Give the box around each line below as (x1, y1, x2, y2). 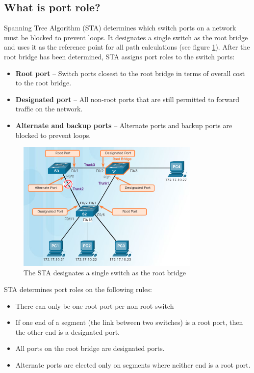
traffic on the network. (15, 104, 83, 114)
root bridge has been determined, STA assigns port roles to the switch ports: (4, 51, 235, 61)
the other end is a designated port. (15, 326, 120, 337)
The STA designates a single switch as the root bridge (24, 267, 186, 278)
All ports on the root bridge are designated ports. (15, 343, 165, 353)
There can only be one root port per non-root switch (15, 300, 174, 311)
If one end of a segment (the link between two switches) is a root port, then (15, 317, 243, 327)
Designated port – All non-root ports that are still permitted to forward (15, 94, 240, 104)
